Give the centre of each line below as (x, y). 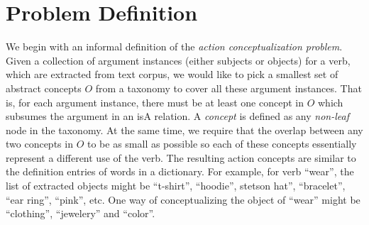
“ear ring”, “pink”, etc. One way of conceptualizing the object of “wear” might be (183, 199)
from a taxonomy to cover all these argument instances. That (228, 88)
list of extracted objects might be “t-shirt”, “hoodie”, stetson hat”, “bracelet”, (176, 186)
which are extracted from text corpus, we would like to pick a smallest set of (172, 74)
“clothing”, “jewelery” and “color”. (81, 213)
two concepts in (39, 144)
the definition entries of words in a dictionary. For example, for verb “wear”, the (180, 171)
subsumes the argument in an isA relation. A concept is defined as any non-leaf (177, 116)
